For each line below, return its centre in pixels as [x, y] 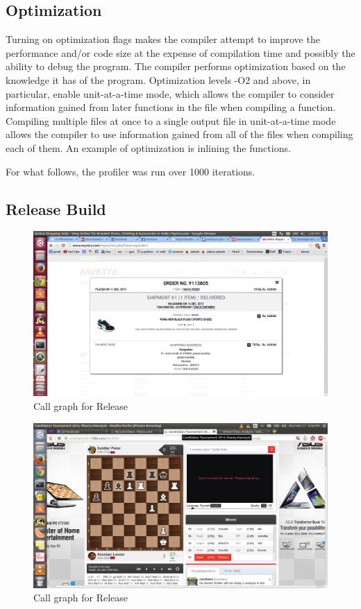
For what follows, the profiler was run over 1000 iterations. [131, 171]
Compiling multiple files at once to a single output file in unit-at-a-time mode [171, 120]
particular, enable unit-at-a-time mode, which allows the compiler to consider [170, 93]
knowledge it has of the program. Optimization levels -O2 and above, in [158, 79]
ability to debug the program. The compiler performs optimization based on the [176, 66]
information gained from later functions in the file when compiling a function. [171, 107]
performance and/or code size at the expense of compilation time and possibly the [180, 52]
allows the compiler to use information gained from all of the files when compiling [179, 134]
